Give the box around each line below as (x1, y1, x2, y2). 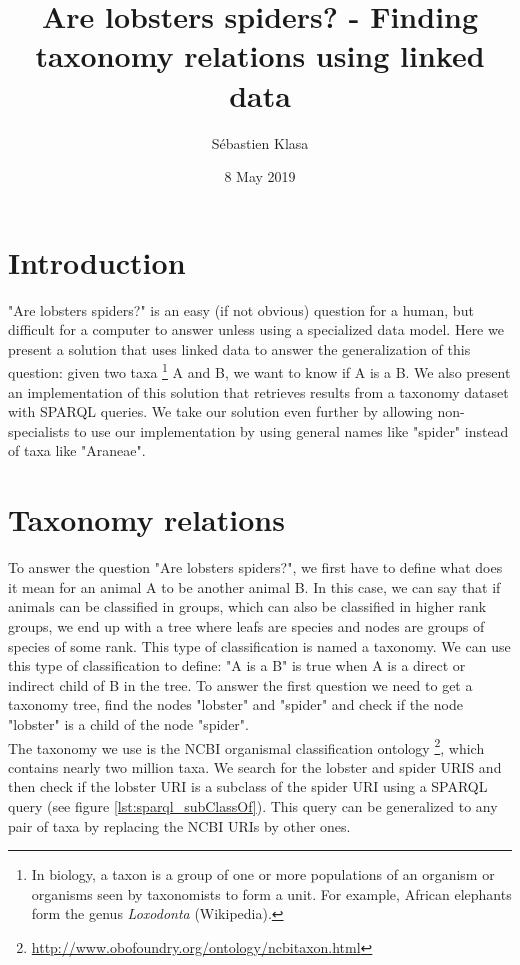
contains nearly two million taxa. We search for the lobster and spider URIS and (8, 756, 502, 777)
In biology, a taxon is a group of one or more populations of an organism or (31, 864, 495, 885)
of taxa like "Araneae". (8, 440, 146, 461)
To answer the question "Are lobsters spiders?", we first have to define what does (8, 557, 503, 578)
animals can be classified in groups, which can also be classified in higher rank (8, 596, 487, 617)
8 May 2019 (224, 166, 296, 187)
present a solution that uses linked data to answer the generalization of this (8, 338, 471, 359)
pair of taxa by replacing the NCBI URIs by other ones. (8, 815, 351, 836)
